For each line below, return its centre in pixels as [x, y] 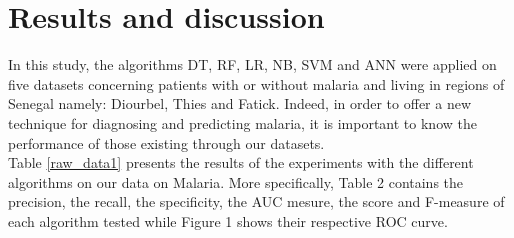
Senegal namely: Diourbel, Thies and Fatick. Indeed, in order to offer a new [240, 103]
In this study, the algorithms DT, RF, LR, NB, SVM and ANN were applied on [252, 64]
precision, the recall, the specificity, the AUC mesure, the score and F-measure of [256, 201]
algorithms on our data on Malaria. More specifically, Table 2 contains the [236, 181]
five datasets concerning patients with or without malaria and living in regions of [256, 83]
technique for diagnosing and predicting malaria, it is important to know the [242, 122]
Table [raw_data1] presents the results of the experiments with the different [241, 162]
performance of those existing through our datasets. [166, 142]
